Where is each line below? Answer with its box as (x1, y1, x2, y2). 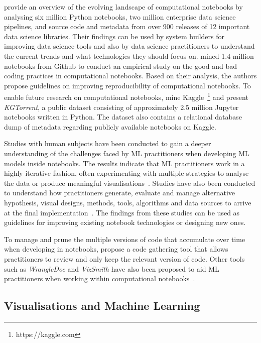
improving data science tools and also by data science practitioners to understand (4, 41, 255, 51)
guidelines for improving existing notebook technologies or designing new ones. (4, 217, 246, 227)
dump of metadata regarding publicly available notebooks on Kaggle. (4, 121, 216, 132)
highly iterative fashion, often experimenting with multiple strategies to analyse (4, 168, 249, 178)
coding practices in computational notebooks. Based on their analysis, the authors (4, 70, 257, 81)
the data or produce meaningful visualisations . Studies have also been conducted (4, 177, 255, 188)
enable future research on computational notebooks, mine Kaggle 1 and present (4, 90, 248, 102)
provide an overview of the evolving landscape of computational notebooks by (4, 2, 243, 12)
